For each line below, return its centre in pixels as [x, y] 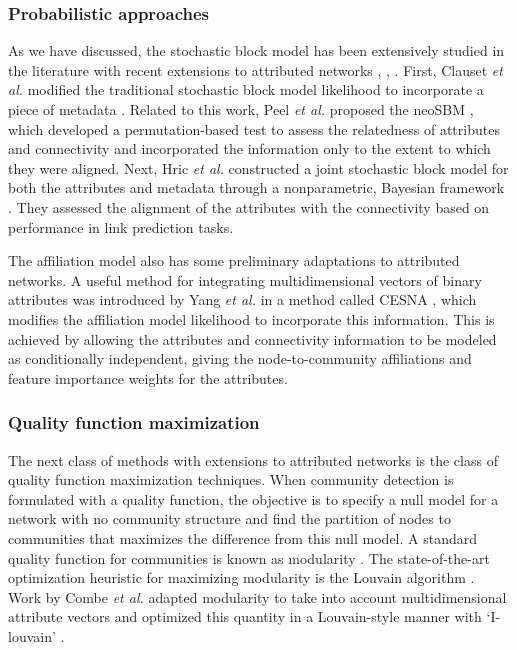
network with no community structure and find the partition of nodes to [229, 518]
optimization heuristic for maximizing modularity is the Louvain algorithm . [241, 577]
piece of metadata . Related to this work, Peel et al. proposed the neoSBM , [241, 109]
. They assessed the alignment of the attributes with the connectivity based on [249, 206]
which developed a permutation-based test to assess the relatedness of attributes [254, 128]
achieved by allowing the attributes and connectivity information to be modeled [252, 338]
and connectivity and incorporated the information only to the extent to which [249, 148]
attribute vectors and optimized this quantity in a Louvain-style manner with [245, 616]
